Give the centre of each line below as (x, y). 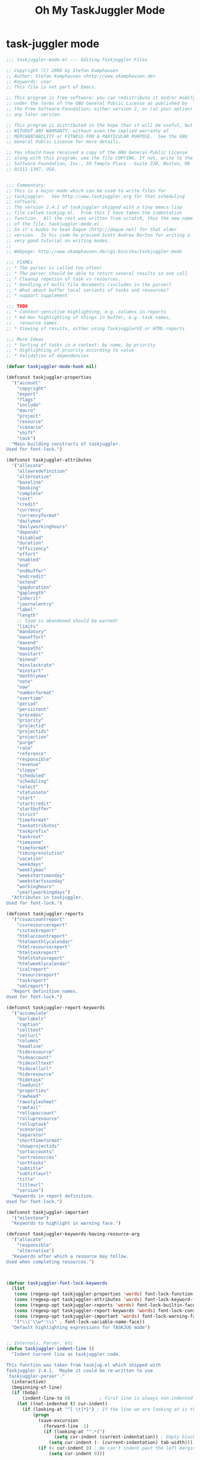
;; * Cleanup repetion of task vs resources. (63, 279)
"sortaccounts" (36, 1151)
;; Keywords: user (29, 82)
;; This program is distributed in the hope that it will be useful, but (100, 125)
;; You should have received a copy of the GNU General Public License (97, 152)
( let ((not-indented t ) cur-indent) (62, 1404)
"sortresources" (37, 1157)
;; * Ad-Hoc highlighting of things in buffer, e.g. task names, (89, 317)
